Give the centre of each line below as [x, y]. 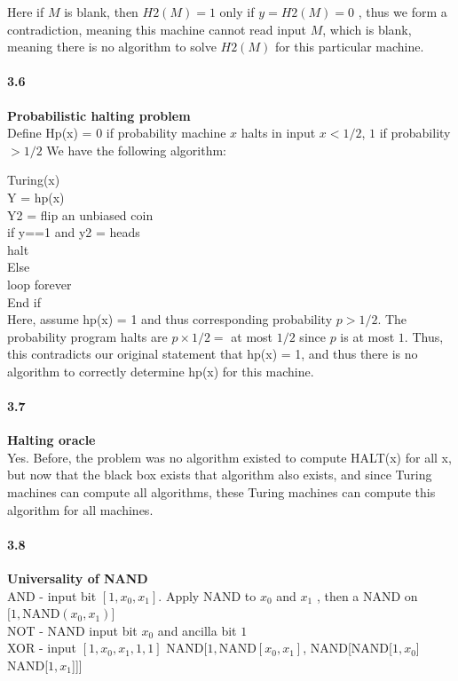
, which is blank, [367, 29]
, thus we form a [403, 12]
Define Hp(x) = [50, 133]
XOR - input [42, 648]
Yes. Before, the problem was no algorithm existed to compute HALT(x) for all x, [229, 457]
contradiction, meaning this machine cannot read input [157, 29]
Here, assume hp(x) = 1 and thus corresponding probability [170, 319]
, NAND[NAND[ [347, 648]
